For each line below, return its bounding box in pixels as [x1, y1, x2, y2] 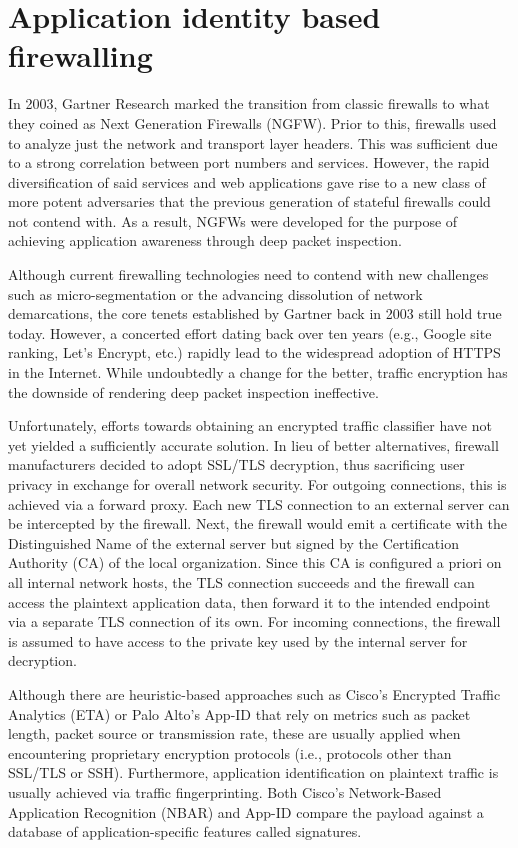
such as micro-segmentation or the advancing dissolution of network [8, 283, 423, 304]
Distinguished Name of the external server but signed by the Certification [8, 532, 459, 553]
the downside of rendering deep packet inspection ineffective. [8, 381, 379, 402]
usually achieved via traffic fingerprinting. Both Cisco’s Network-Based [8, 781, 442, 802]
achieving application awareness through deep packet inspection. [8, 230, 402, 251]
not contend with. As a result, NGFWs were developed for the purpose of [8, 210, 458, 231]
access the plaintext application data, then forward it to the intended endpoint [8, 591, 491, 612]
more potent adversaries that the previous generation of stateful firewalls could [8, 191, 491, 212]
